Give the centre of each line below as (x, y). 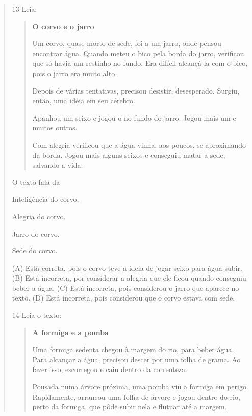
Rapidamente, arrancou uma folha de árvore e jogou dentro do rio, (136, 396)
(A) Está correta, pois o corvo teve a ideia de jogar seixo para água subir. (127, 268)
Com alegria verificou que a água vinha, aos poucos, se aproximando (139, 144)
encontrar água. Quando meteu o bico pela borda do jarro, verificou (138, 53)
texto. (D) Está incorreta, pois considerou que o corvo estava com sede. (123, 298)
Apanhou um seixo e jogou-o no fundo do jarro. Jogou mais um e (134, 117)
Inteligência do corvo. (45, 199)
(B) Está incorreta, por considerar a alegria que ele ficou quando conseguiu (129, 278)
